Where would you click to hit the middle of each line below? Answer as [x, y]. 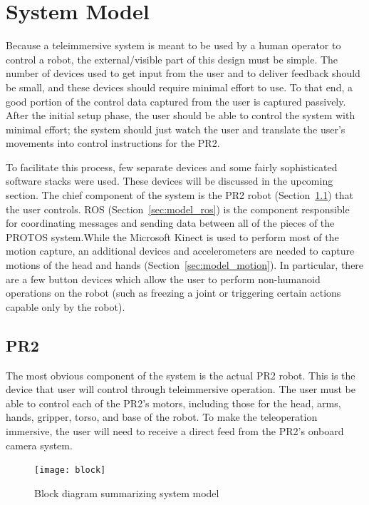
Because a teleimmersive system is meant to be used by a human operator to [173, 45]
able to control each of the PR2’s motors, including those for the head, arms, [173, 403]
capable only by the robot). [66, 306]
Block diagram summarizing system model [127, 493]
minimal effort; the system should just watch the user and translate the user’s [176, 129]
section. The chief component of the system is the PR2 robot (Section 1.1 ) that [180, 195]
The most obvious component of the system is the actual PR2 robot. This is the [181, 375]
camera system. [39, 445]
